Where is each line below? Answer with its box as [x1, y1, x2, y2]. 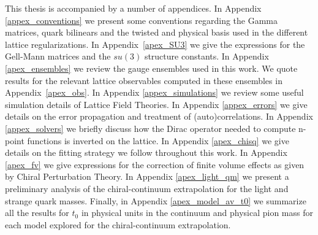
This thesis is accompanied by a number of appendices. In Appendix [5, 2, 262, 14]
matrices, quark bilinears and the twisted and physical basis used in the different [5, 26, 308, 39]
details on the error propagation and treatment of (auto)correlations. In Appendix [5, 110, 313, 123]
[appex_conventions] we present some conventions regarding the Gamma [5, 13, 278, 26]
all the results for [5, 206, 69, 219]
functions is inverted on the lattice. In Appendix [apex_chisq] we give [27, 134, 289, 147]
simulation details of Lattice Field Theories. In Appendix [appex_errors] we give [5, 98, 308, 110]
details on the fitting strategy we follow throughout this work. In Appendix [5, 146, 287, 159]
